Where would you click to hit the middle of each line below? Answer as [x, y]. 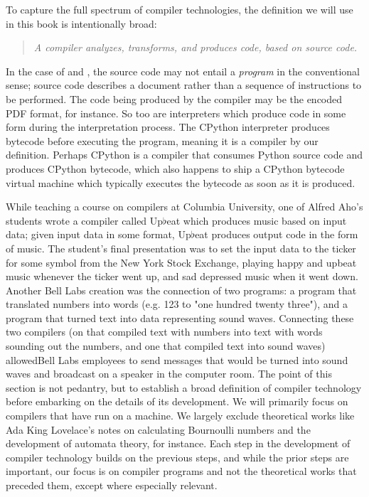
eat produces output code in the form [277, 234]
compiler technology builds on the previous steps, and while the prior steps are [177, 457]
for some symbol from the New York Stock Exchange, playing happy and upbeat [181, 262]
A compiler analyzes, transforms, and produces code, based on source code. [196, 47]
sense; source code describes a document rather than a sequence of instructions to [184, 85]
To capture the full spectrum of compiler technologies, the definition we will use [180, 9]
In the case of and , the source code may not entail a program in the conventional [183, 71]
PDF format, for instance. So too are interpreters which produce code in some [176, 113]
